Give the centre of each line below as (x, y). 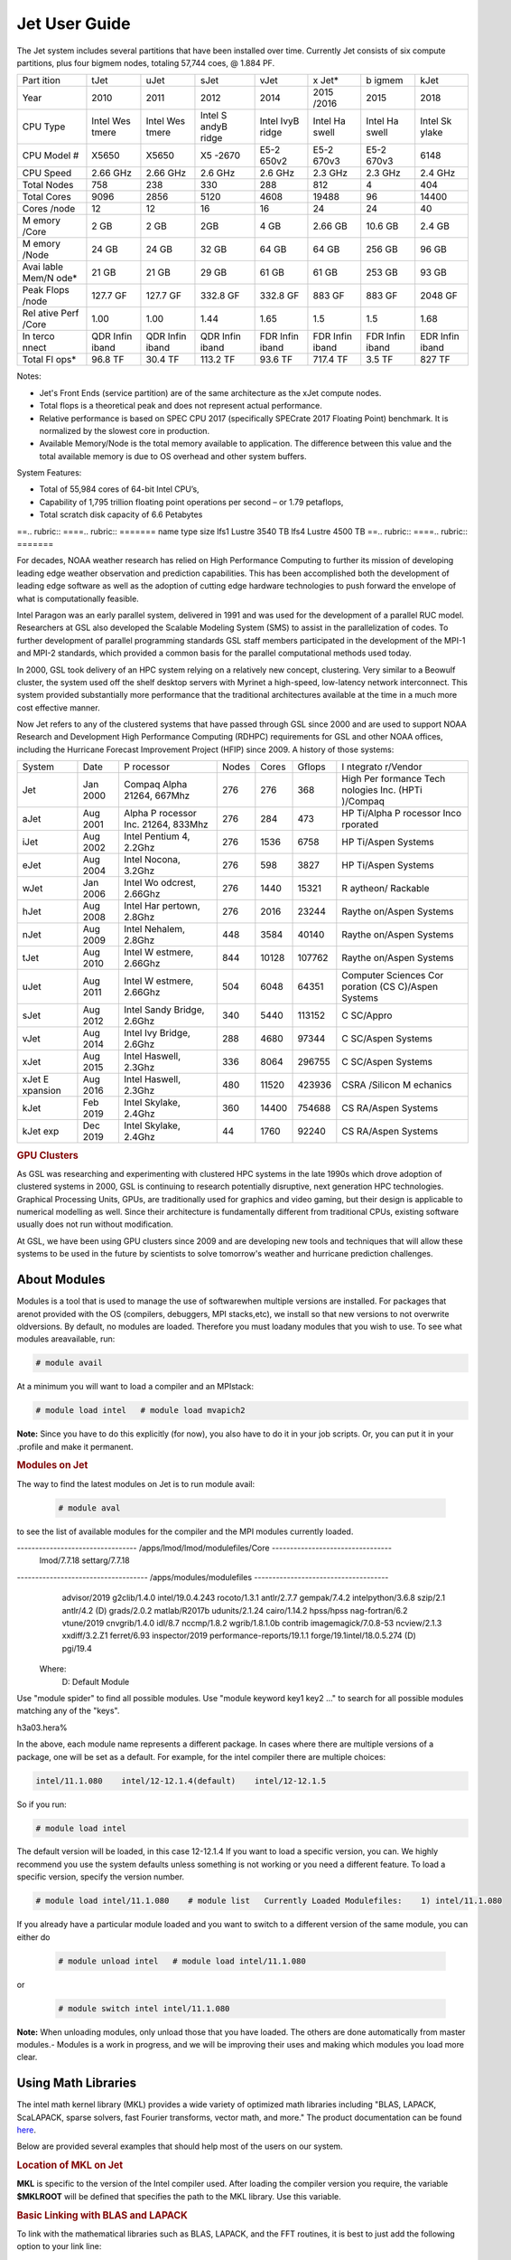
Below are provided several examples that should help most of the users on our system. (180, 2146)
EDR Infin (440, 336)
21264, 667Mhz (157, 796)
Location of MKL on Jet (70, 2165)
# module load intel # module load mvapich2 (140, 1411)
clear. (27, 2058)
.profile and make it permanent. (75, 1446)
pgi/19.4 (77, 1648)
